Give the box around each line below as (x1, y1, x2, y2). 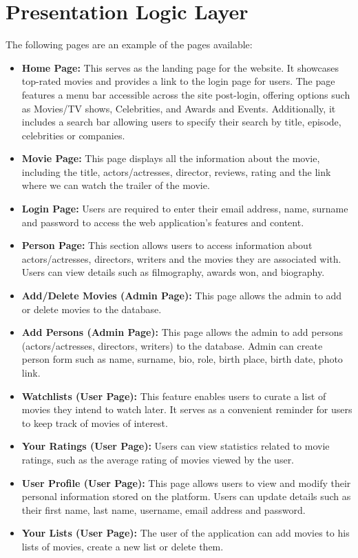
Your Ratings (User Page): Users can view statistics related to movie (21, 439, 330, 453)
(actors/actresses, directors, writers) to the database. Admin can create (21, 338, 323, 352)
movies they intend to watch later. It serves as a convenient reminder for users (21, 402, 352, 417)
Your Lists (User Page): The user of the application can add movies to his (21, 526, 350, 540)
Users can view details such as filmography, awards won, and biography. (21, 265, 325, 279)
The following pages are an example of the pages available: (6, 37, 253, 52)
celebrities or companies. (21, 128, 125, 142)
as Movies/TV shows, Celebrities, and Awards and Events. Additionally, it (21, 101, 336, 115)
